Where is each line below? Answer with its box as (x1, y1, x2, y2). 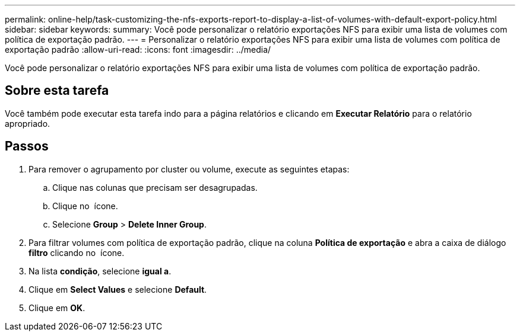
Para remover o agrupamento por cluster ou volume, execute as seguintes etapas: (28, 164, 350, 174)
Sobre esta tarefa (5, 83, 109, 98)
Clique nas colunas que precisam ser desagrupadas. (52, 182, 258, 193)
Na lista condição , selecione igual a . (28, 265, 172, 276)
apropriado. (5, 118, 50, 129)
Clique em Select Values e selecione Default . (28, 284, 207, 295)
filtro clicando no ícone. (28, 247, 125, 258)
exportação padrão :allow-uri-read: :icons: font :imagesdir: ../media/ (5, 44, 271, 55)
